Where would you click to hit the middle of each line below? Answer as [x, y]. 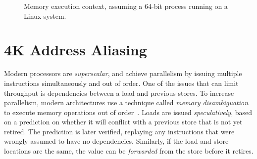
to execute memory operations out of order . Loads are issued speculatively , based [128, 112]
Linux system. [45, 16]
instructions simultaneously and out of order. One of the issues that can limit [121, 83]
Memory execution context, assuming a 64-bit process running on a [126, 6]
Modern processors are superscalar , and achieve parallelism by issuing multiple [123, 73]
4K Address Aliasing [76, 50]
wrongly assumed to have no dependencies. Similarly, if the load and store [116, 141]
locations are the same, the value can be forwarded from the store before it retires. [129, 151]
